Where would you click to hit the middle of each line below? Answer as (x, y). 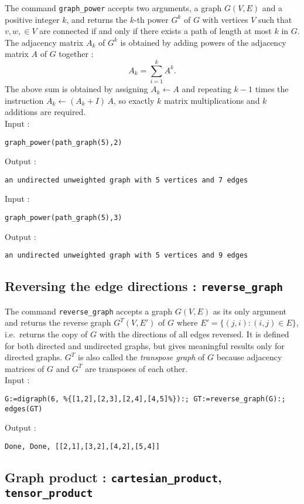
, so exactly (134, 100)
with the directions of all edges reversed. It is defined (194, 334)
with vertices (225, 19)
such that (275, 19)
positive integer (32, 19)
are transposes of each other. (136, 368)
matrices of (25, 368)
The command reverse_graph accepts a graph (89, 311)
